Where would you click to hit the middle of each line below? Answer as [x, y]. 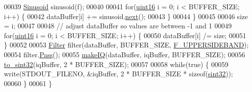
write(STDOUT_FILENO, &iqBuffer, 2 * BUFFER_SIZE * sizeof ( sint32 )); [119, 74]
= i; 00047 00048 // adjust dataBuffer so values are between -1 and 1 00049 [118, 26]
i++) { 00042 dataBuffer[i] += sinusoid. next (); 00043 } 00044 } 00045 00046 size [126, 16]
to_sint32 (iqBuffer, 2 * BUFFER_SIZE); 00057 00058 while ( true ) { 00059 [116, 64]
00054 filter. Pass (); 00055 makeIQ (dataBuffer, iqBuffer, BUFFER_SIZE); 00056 [125, 54]
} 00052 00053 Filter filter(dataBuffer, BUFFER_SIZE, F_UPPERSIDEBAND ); [126, 45]
